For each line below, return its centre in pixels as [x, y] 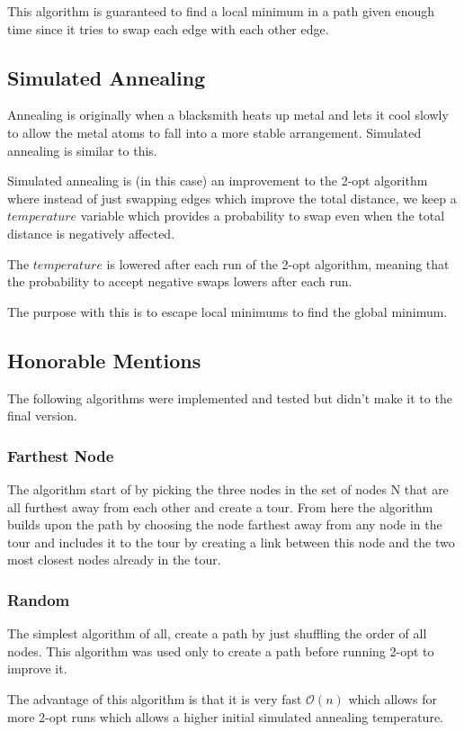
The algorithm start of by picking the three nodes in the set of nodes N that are [228, 488]
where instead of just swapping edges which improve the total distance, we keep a [232, 198]
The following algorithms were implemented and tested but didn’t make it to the [230, 398]
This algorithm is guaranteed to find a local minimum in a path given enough [221, 11]
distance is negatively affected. [91, 233]
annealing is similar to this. [82, 150]
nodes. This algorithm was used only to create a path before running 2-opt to [221, 651]
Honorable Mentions [104, 360]
